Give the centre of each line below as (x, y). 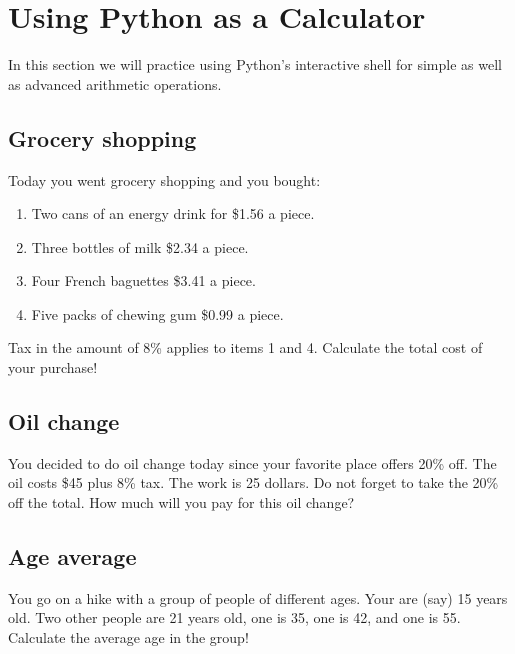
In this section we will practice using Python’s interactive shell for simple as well (255, 64)
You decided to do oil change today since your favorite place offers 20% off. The (252, 462)
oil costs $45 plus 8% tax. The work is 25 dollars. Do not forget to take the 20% (253, 482)
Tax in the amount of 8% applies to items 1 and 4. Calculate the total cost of (245, 347)
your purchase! (53, 367)
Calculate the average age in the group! (128, 637)
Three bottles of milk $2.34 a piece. (140, 246)
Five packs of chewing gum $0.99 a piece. (157, 313)
